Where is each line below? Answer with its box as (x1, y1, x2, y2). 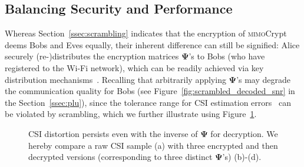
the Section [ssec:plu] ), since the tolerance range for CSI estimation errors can (5, 96, 291, 108)
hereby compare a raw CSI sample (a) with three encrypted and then (28, 139, 278, 151)
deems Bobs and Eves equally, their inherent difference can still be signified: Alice (5, 38, 300, 51)
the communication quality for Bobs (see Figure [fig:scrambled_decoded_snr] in (5, 85, 295, 97)
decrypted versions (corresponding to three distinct (28, 151, 213, 163)
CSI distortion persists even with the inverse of (28, 127, 198, 139)
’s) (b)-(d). (222, 151, 262, 163)
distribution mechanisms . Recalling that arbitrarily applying (5, 73, 226, 85)
